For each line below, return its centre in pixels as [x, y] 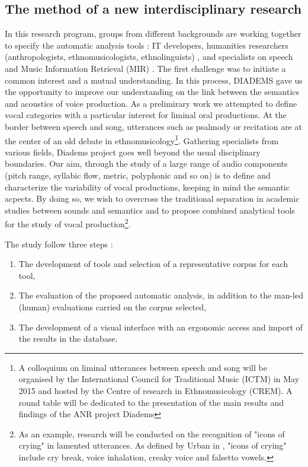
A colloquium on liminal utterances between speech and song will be [143, 367]
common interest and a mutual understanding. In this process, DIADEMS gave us [154, 80]
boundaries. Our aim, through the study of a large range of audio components [146, 163]
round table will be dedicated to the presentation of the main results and [151, 402]
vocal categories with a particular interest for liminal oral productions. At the [146, 115]
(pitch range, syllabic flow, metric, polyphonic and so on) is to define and [138, 175]
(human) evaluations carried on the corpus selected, [112, 306]
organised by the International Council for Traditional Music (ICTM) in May [159, 379]
